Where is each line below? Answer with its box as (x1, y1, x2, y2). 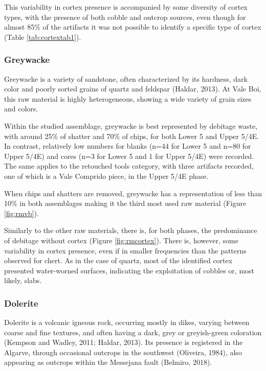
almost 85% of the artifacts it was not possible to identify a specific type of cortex (4, 21, 261, 32)
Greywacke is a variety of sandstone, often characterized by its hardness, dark (4, 73, 248, 84)
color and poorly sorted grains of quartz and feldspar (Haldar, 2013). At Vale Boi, (4, 83, 261, 94)
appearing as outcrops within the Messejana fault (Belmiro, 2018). (4, 357, 212, 367)
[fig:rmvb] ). (4, 207, 39, 218)
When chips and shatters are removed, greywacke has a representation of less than (4, 188, 262, 198)
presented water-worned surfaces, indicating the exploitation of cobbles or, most (4, 265, 255, 275)
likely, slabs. (4, 275, 42, 286)
